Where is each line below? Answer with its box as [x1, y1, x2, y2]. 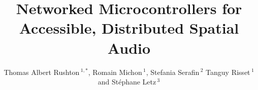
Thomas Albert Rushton [4, 66, 80, 77]
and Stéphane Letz [98, 76, 156, 87]
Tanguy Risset [206, 66, 250, 77]
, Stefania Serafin [146, 66, 200, 77]
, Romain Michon [88, 66, 142, 77]
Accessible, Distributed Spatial [19, 18, 239, 38]
